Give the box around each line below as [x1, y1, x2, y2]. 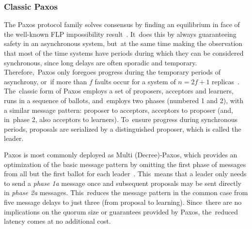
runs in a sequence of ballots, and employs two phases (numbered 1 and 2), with [4, 95, 244, 105]
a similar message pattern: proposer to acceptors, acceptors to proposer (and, [4, 105, 233, 115]
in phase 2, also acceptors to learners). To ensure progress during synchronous [4, 114, 238, 124]
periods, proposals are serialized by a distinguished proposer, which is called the [4, 123, 241, 134]
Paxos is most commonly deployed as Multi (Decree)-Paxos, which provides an [4, 149, 237, 159]
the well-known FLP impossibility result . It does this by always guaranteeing [4, 29, 236, 39]
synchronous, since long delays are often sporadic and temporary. [4, 57, 197, 67]
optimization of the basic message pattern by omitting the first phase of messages [4, 159, 246, 169]
